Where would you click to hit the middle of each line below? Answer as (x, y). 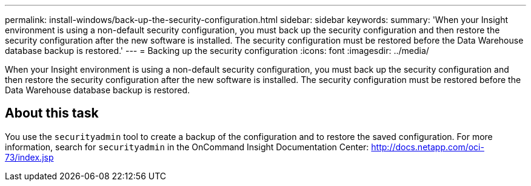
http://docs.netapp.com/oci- (428, 147)
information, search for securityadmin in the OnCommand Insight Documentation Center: (187, 147)
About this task (52, 113)
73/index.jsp (29, 157)
